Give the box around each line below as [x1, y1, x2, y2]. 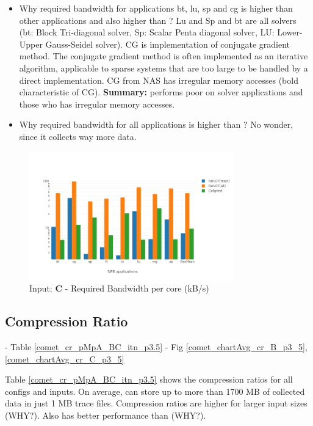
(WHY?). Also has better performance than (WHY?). [5, 408, 206, 421]
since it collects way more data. [19, 130, 137, 142]
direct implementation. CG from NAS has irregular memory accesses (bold [19, 73, 298, 86]
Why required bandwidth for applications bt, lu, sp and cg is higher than [19, 2, 293, 14]
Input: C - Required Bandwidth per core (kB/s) [29, 282, 209, 295]
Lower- [277, 26, 303, 39]
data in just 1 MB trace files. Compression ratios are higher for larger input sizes [5, 397, 308, 409]
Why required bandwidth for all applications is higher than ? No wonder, [19, 118, 293, 131]
